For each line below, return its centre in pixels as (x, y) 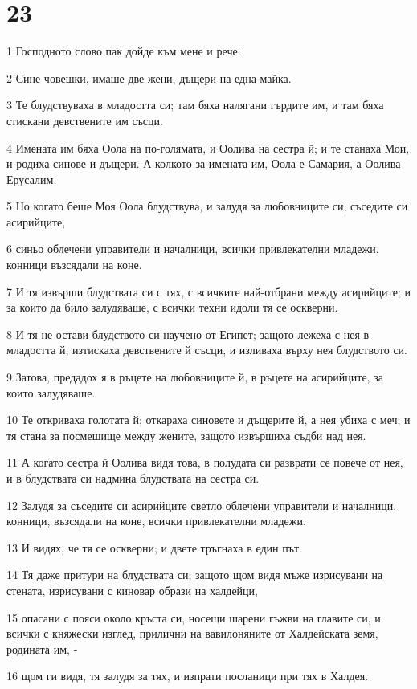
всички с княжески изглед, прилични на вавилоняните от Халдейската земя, (192, 633)
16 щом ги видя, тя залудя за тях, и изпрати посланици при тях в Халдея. (188, 676)
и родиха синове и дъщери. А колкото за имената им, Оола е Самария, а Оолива (204, 163)
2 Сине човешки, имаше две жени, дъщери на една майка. (149, 77)
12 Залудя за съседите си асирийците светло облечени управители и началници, (202, 505)
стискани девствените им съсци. (85, 120)
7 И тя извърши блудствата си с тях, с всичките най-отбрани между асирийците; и (208, 291)
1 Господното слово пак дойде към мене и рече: (124, 51)
